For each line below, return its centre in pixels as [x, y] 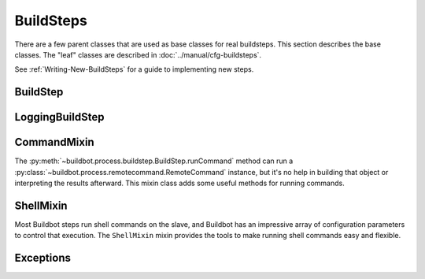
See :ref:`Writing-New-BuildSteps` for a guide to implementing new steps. [134, 69]
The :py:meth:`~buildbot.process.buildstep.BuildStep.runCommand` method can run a [154, 161]
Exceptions [42, 258]
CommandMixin [54, 142]
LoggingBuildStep [59, 117]
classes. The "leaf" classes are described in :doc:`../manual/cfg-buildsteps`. [138, 54]
